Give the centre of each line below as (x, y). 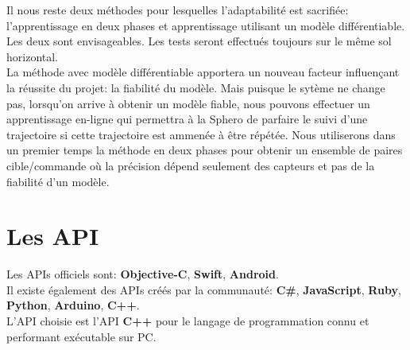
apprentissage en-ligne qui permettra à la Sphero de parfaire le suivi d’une (187, 119)
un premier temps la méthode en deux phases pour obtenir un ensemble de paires (205, 150)
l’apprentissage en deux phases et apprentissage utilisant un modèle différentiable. (206, 25)
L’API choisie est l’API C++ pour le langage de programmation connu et (188, 321)
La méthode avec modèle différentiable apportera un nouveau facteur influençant (203, 72)
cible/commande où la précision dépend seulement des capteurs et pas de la (191, 165)
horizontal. (33, 56)
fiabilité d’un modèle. (58, 181)
